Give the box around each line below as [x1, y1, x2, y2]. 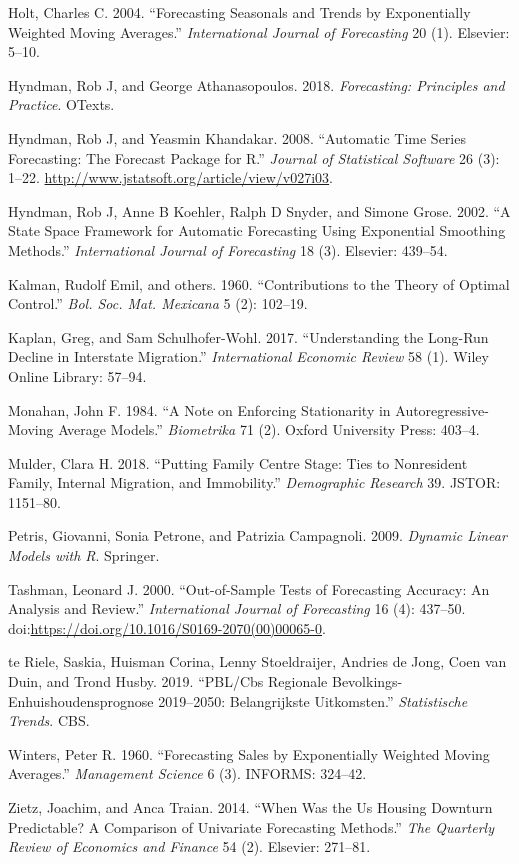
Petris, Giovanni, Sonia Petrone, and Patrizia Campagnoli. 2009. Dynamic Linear [8, 525, 507, 546]
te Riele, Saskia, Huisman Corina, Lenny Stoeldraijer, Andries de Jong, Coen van [8, 651, 507, 672]
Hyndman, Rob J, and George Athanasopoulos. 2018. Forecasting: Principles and [8, 74, 505, 95]
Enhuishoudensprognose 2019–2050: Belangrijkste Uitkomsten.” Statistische [8, 690, 468, 711]
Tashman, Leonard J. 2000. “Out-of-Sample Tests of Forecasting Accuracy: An [8, 578, 490, 599]
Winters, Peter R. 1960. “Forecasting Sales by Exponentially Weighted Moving [8, 743, 490, 764]
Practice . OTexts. [8, 94, 115, 115]
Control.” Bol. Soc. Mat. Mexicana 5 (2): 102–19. [8, 293, 308, 314]
